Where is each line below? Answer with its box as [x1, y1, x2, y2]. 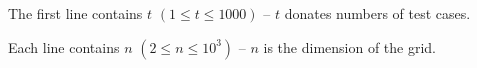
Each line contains [8, 36, 120, 57]
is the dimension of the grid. [263, 36, 437, 57]
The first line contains [8, 3, 143, 23]
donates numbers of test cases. [284, 3, 471, 23]
